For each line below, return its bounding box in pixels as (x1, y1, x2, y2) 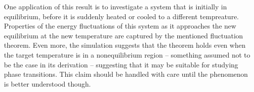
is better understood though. (4, 78, 91, 89)
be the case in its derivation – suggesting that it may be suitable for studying (4, 59, 238, 69)
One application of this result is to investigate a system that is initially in (4, 1, 227, 11)
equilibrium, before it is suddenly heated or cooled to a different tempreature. (4, 11, 239, 21)
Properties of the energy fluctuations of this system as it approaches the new (4, 21, 236, 31)
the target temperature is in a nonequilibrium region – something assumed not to (4, 49, 251, 60)
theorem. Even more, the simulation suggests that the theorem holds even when (4, 40, 246, 50)
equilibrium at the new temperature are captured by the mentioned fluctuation (4, 30, 243, 40)
